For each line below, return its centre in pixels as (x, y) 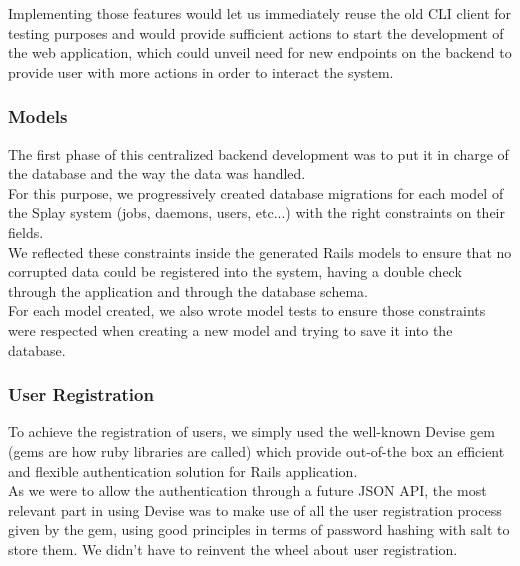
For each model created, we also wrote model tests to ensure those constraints (247, 310)
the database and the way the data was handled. (157, 173)
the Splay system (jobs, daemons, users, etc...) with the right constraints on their (256, 212)
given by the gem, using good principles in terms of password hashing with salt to (259, 529)
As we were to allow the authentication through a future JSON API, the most (247, 490)
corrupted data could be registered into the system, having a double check (235, 271)
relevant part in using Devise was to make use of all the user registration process (255, 509)
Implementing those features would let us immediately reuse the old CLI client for (260, 13)
